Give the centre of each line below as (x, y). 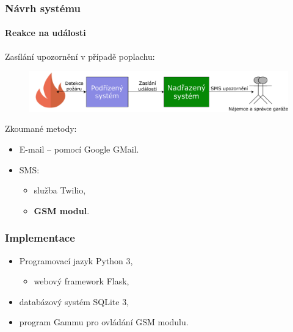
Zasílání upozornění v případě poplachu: (80, 56)
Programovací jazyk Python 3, (76, 260)
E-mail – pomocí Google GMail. (79, 149)
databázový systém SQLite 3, (74, 301)
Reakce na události (45, 33)
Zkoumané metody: (41, 128)
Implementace (40, 238)
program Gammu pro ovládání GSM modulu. (104, 322)
